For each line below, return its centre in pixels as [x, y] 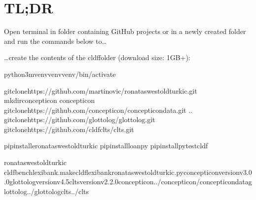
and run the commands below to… [55, 41]
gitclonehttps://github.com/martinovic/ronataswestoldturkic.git [101, 90]
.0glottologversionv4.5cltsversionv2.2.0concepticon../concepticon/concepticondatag [128, 182]
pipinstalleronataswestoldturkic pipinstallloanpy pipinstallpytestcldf [106, 146]
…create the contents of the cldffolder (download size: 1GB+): [97, 57]
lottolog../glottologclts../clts [47, 191]
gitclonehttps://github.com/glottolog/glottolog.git [80, 119]
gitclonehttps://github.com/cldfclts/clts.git [69, 129]
